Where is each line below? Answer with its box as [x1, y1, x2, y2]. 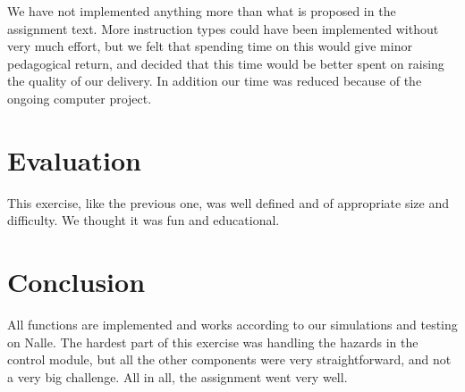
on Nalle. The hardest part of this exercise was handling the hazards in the [7, 332, 418, 351]
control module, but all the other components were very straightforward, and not [7, 350, 452, 369]
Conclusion [7, 263, 146, 300]
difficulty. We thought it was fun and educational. [7, 211, 280, 229]
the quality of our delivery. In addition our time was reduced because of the [7, 71, 422, 90]
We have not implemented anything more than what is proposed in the [7, 2, 396, 20]
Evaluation [7, 141, 141, 178]
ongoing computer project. [7, 88, 152, 107]
